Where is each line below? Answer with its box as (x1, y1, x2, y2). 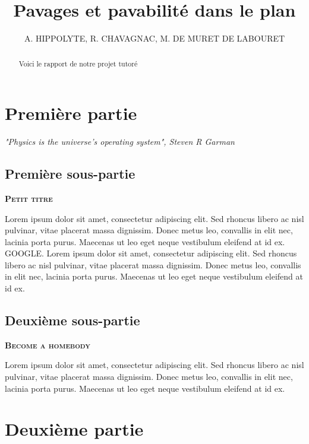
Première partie (5, 101, 137, 125)
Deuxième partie (5, 417, 144, 441)
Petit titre (5, 192, 53, 204)
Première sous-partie (5, 164, 135, 183)
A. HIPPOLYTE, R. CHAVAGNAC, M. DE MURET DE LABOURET (24, 32, 285, 45)
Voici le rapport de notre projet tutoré (18, 58, 138, 68)
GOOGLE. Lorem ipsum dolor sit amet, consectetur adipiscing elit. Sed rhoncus (5, 247, 297, 259)
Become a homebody (5, 338, 90, 351)
